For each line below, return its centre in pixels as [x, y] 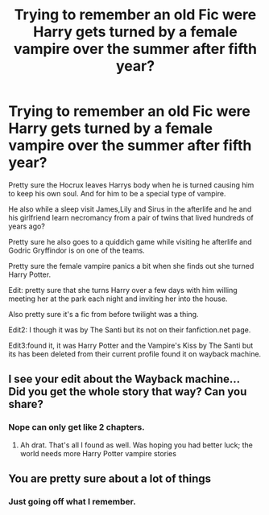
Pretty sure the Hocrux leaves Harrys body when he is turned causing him [131, 185]
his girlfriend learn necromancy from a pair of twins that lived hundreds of [131, 217]
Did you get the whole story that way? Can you [128, 392]
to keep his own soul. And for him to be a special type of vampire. [117, 193]
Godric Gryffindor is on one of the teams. [77, 250]
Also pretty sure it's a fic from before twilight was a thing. [103, 314]
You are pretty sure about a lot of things [110, 479]
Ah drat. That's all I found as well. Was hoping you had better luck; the [137, 445]
